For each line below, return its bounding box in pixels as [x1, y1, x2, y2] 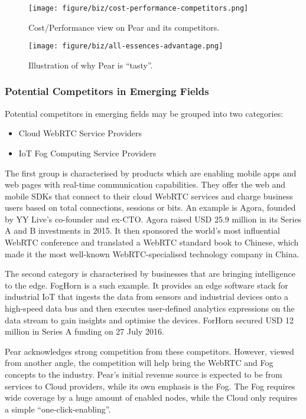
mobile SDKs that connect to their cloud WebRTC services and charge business [5, 189, 293, 202]
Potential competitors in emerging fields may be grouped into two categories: [5, 107, 284, 119]
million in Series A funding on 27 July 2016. [5, 325, 164, 338]
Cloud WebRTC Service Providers [18, 127, 142, 139]
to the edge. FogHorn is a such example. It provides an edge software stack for [5, 279, 288, 291]
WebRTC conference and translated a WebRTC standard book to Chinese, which [5, 236, 299, 248]
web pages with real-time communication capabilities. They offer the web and [5, 178, 286, 191]
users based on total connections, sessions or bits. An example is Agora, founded [5, 201, 296, 214]
